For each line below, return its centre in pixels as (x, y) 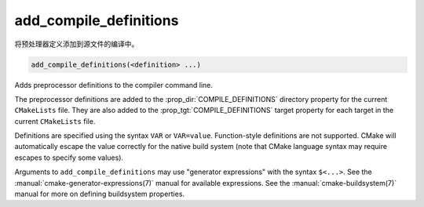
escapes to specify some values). (69, 158)
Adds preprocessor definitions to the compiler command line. (114, 85)
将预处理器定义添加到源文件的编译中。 (77, 44)
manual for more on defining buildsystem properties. (99, 194)
